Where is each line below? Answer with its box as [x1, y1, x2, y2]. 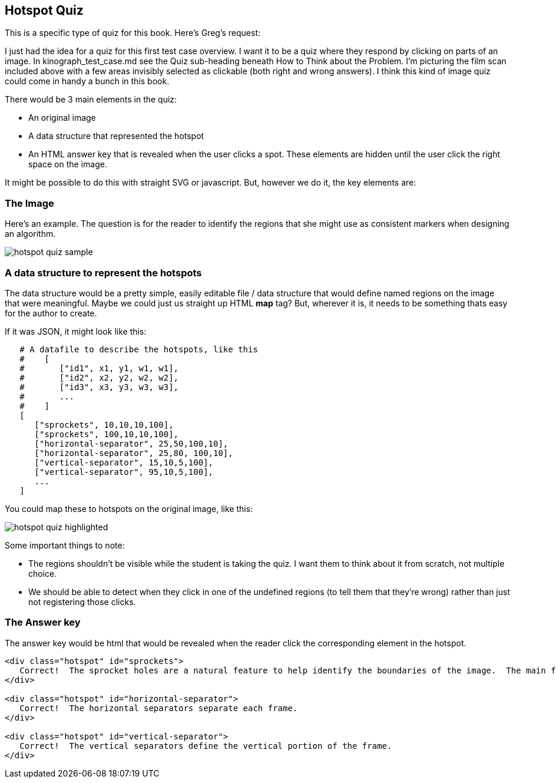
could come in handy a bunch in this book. [5, 76, 170, 87]
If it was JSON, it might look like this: [5, 326, 147, 336]
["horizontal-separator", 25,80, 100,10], [34, 448, 233, 458]
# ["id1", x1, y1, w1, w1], [19, 363, 179, 373]
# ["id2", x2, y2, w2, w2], [19, 372, 179, 382]
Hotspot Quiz [5, 3, 84, 18]
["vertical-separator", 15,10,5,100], [34, 457, 214, 467]
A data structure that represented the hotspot [28, 131, 204, 141]
